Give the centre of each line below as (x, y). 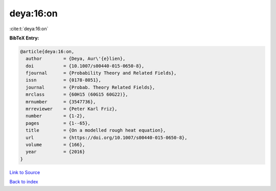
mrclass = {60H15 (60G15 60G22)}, (77, 94)
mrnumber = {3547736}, (61, 102)
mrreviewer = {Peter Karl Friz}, (72, 109)
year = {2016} (55, 152)
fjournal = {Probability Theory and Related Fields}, (101, 73)
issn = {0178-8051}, (64, 80)
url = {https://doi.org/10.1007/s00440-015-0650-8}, (107, 137)
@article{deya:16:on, (47, 51)
